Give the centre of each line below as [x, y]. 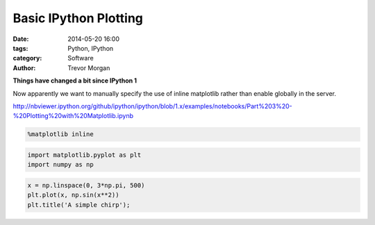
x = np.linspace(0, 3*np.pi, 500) [86, 185]
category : [27, 58]
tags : [20, 48]
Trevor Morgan [89, 68]
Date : [21, 39]
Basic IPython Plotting [78, 18]
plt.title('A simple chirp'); [79, 205]
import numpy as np [60, 165]
